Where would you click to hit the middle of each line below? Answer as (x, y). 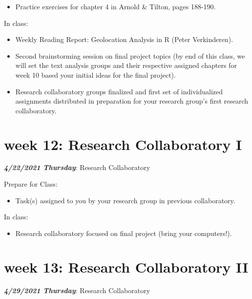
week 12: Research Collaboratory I (123, 144)
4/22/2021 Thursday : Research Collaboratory (77, 167)
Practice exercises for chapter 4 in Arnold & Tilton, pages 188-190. (115, 6)
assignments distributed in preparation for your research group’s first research (132, 101)
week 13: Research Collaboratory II (126, 267)
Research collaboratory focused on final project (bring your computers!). (124, 233)
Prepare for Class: (31, 184)
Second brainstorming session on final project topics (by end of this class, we (130, 55)
